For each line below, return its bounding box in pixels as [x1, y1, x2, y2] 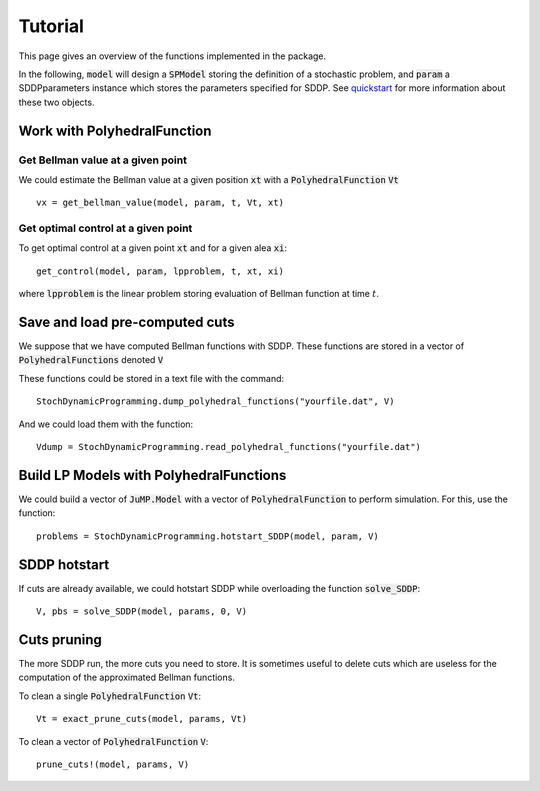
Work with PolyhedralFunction [18, 122, 212, 139]
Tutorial [18, 15, 85, 37]
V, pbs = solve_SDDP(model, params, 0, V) [36, 606, 248, 617]
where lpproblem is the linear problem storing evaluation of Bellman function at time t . [18, 288, 380, 300]
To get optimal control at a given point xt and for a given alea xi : [18, 242, 288, 254]
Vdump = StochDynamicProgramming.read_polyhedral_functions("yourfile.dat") [36, 441, 422, 453]
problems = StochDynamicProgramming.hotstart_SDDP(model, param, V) [36, 530, 379, 542]
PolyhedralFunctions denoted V [18, 354, 164, 366]
